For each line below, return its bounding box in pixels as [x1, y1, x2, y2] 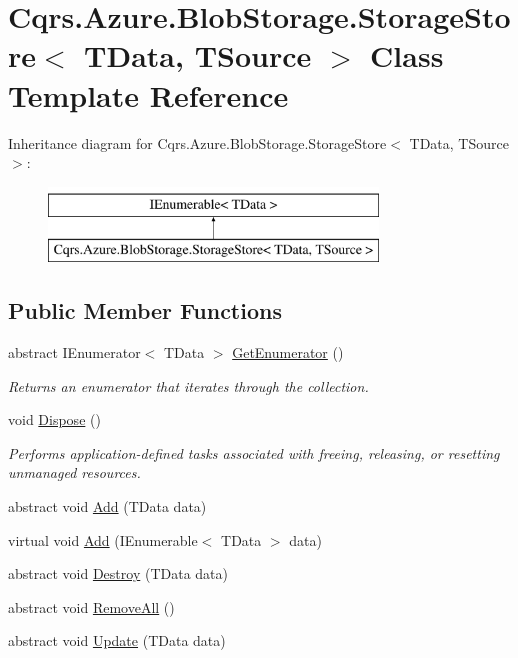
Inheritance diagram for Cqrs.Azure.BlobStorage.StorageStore [8, 132, 387, 153]
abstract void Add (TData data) [8, 496, 207, 517]
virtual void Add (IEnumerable [8, 529, 198, 550]
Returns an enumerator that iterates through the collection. [8, 375, 369, 396]
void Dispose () [8, 409, 101, 430]
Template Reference [8, 74, 289, 115]
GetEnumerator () [232, 342, 344, 363]
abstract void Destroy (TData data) [8, 563, 228, 584]
